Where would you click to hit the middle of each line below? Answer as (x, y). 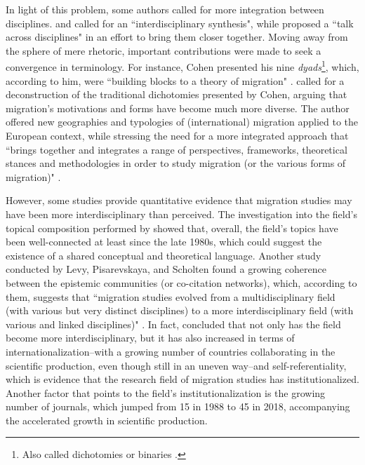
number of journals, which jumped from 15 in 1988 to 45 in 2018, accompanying (178, 406)
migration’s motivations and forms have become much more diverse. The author (178, 108)
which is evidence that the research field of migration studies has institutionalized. (182, 379)
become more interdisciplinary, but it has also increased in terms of (150, 338)
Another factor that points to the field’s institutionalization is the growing (166, 392)
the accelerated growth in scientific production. (107, 420)
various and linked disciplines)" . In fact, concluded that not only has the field (173, 324)
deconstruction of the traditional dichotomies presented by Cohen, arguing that (177, 94)
